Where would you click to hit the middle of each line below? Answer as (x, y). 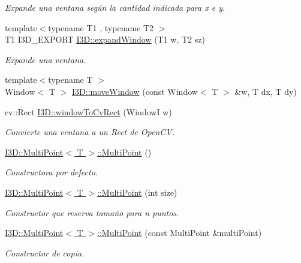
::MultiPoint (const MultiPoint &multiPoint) (180, 233)
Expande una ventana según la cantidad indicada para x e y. (115, 7)
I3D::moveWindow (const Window (135, 91)
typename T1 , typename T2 (101, 27)
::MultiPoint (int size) (137, 192)
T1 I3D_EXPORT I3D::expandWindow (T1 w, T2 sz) (105, 39)
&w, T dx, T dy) (266, 91)
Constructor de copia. (45, 252)
